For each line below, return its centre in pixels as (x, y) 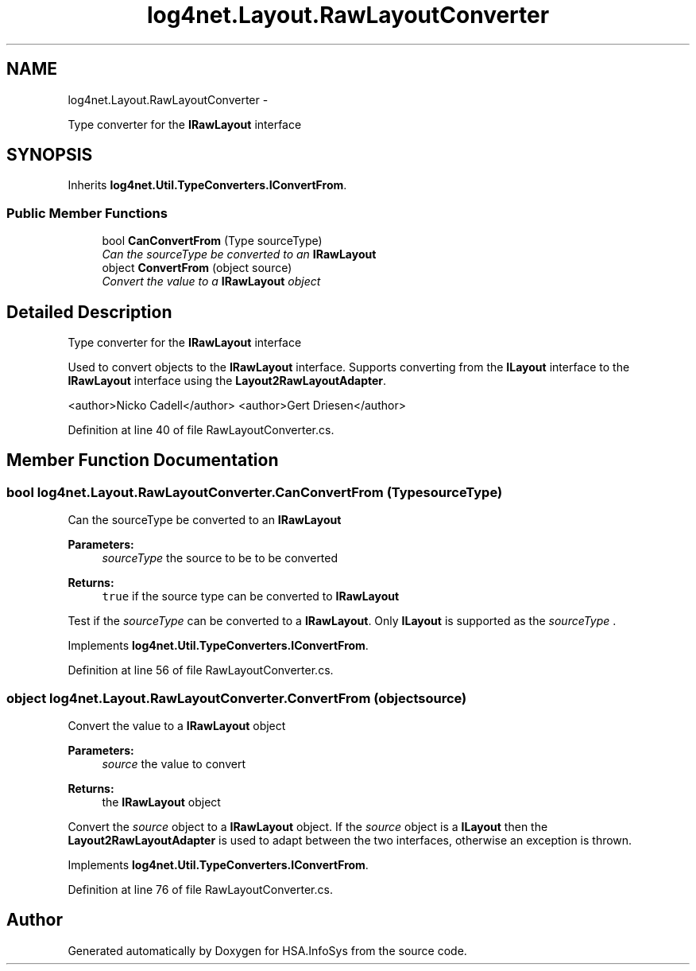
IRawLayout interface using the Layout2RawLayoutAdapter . (227, 381)
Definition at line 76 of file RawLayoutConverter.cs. (200, 889)
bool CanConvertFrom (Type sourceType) (212, 241)
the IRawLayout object (161, 802)
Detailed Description (89, 312)
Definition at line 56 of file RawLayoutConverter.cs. (201, 670)
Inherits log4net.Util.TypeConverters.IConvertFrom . (207, 185)
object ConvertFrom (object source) (197, 268)
